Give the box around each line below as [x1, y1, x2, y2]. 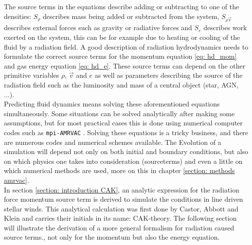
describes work [203, 22, 247, 33]
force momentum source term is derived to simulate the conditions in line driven [4, 194, 243, 204]
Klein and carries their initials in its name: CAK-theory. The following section [4, 213, 237, 223]
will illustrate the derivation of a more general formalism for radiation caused [4, 222, 234, 232]
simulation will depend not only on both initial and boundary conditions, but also [4, 146, 249, 157]
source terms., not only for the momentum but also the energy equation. [4, 232, 220, 242]
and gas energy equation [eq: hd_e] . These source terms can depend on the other [4, 60, 246, 70]
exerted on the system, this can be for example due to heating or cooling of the [4, 32, 240, 42]
